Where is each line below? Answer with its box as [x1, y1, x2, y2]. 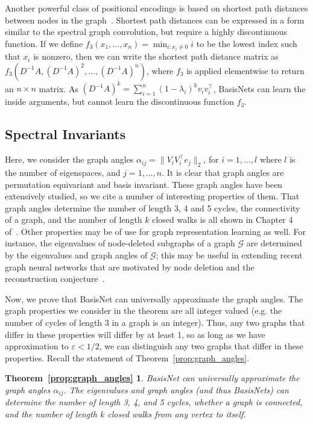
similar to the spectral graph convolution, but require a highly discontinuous [5, 25, 288, 38]
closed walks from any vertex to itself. [107, 408, 246, 420]
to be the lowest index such [196, 37, 297, 49]
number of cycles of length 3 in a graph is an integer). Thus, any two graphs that [5, 316, 305, 329]
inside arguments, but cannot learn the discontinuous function [5, 95, 234, 108]
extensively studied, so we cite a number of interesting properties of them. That [5, 190, 300, 202]
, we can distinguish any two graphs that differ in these [99, 340, 303, 352]
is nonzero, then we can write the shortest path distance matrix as [33, 50, 279, 63]
